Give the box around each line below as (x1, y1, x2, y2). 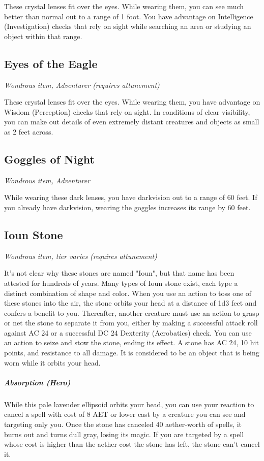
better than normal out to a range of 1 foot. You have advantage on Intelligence (4, 11, 253, 21)
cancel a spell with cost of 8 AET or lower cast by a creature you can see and (4, 409, 246, 419)
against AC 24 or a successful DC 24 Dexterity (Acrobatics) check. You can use (4, 327, 252, 338)
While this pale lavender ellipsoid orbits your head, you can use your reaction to (4, 399, 254, 409)
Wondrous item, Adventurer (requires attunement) (4, 79, 160, 90)
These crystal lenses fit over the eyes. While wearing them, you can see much (4, 1, 244, 11)
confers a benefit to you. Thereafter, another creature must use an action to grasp (4, 307, 259, 318)
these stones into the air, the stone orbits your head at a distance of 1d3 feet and (4, 298, 257, 308)
